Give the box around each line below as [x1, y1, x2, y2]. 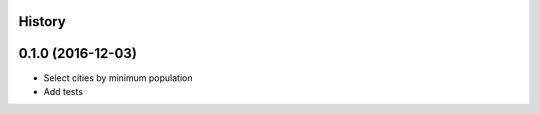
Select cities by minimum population [43, 71, 193, 84]
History [18, 13, 67, 30]
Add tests [43, 85, 84, 97]
